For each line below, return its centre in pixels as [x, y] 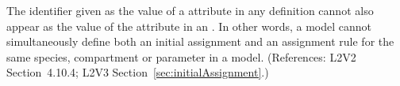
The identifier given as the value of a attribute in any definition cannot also [190, 10]
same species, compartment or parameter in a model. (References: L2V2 [181, 56]
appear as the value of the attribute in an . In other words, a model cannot [189, 26]
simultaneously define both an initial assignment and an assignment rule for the [200, 41]
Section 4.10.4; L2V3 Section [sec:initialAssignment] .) [138, 72]
